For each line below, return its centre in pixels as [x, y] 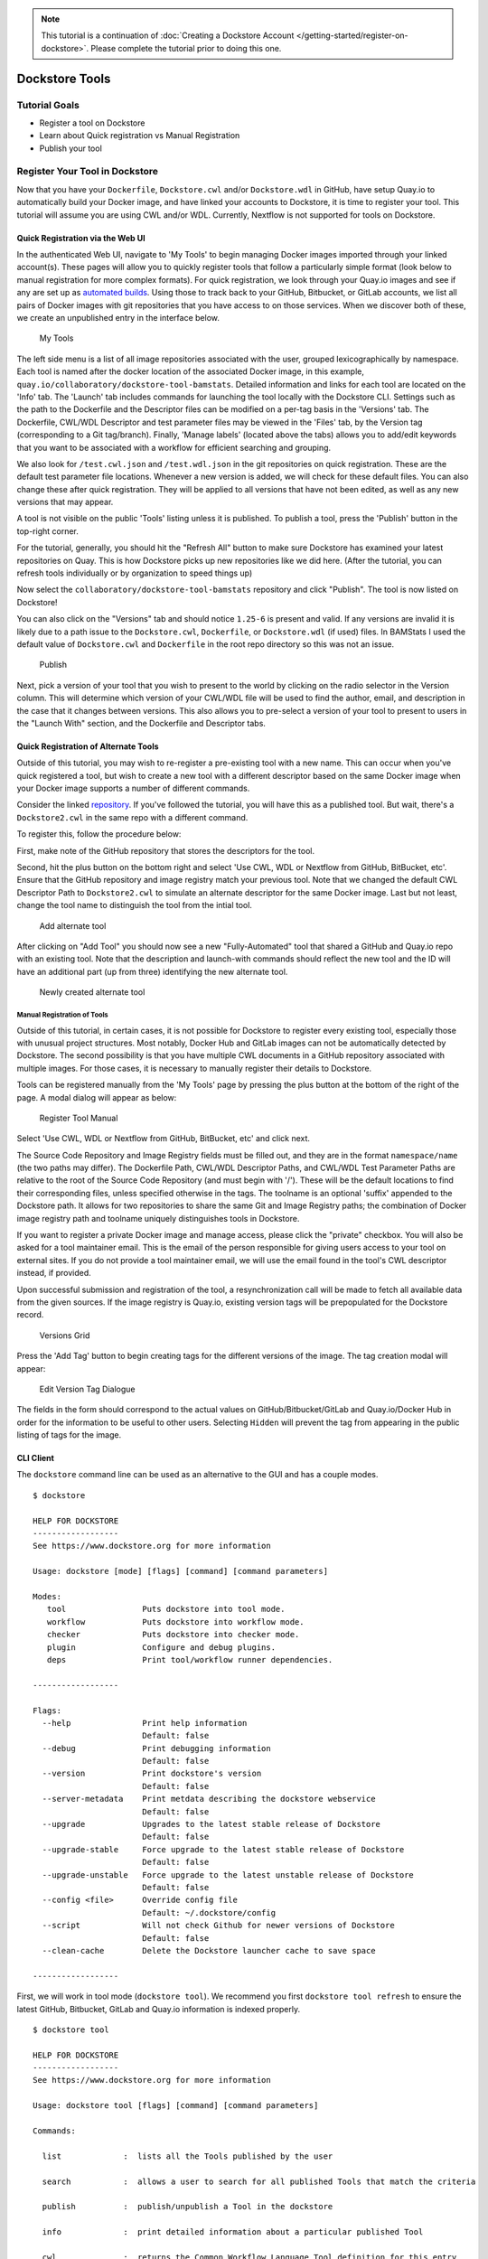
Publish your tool [71, 148]
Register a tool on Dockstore [92, 123]
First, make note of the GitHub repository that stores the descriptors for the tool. [166, 850]
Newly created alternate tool [92, 992]
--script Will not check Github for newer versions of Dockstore [218, 1926]
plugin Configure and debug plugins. [161, 1647]
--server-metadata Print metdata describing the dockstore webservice [209, 1799]
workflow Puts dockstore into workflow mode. [175, 1622]
